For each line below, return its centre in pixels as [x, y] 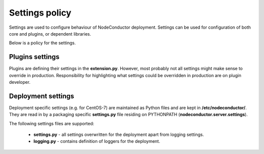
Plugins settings [34, 57]
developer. [20, 82]
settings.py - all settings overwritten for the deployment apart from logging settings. [119, 135]
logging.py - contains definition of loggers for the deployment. [97, 141]
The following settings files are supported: [52, 123]
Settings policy [40, 13]
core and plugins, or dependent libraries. [50, 34]
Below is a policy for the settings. [42, 43]
